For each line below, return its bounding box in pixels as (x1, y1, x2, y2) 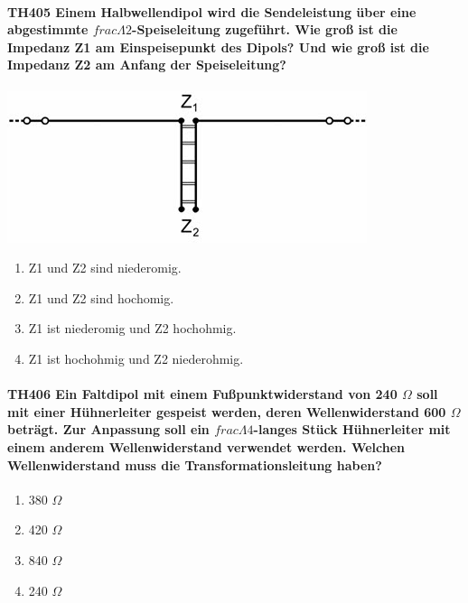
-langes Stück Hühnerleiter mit (253, 420, 451, 439)
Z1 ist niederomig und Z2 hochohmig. (28, 319, 237, 338)
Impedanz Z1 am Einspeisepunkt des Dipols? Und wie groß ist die (7, 37, 429, 56)
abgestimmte (7, 20, 89, 39)
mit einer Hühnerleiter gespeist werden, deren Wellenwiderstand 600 (7, 402, 446, 421)
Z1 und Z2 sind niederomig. (28, 258, 182, 277)
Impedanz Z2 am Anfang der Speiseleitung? (7, 55, 286, 74)
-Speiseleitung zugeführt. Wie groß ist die (132, 20, 398, 39)
